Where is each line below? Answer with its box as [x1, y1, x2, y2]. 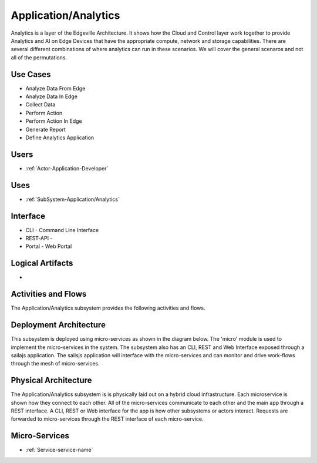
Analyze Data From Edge [25, 85, 86, 92]
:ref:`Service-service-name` [25, 447, 93, 454]
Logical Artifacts [11, 259, 73, 269]
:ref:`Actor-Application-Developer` [25, 165, 109, 172]
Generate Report [25, 126, 66, 133]
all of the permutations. [11, 53, 68, 61]
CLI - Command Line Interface [25, 226, 99, 233]
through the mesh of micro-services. [11, 360, 100, 367]
